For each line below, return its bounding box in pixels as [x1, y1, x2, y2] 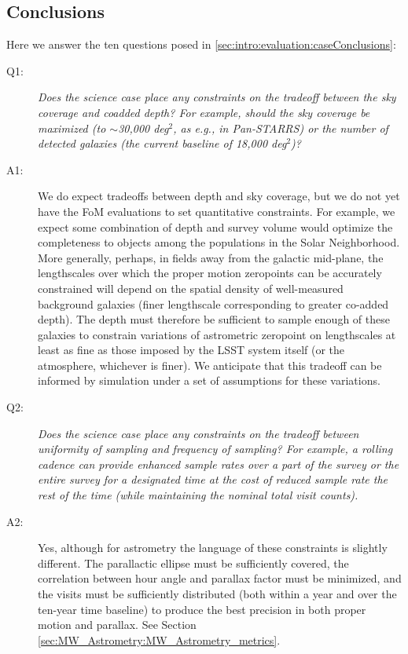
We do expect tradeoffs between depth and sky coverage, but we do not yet [38, 188, 400, 204]
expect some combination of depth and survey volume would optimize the [38, 218, 393, 235]
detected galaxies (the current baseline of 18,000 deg [38, 135, 287, 152]
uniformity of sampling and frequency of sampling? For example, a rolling [38, 440, 393, 457]
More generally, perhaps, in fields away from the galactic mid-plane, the [38, 249, 384, 265]
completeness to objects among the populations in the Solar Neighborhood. [38, 234, 400, 250]
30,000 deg [118, 119, 169, 136]
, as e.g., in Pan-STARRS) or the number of [173, 119, 388, 136]
